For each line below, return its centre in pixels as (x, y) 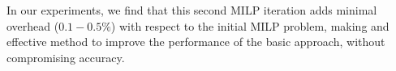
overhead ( (33, 25)
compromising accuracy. (66, 57)
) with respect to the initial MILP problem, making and (250, 25)
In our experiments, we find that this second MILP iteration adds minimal (192, 10)
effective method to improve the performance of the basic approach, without (196, 42)
